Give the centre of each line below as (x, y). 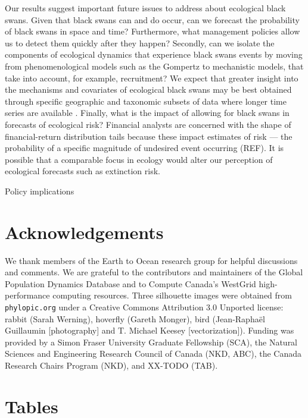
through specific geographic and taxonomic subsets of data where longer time (146, 101)
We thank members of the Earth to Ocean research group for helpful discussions (151, 260)
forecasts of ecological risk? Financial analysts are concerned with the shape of (148, 124)
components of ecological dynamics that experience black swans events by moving (154, 54)
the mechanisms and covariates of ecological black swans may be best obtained (148, 89)
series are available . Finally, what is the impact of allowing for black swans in (147, 113)
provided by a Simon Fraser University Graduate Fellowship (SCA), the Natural (151, 342)
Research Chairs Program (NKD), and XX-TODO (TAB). (111, 365)
